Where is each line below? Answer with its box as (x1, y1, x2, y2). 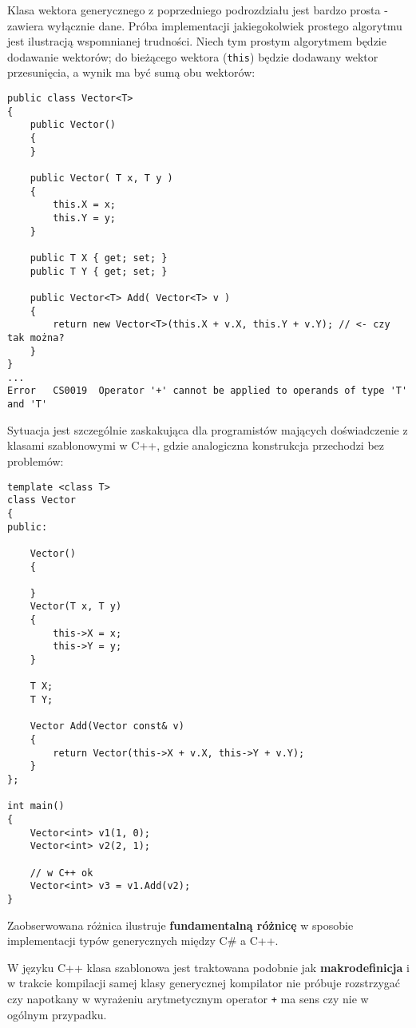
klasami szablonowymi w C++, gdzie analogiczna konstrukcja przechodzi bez (7, 437, 385, 454)
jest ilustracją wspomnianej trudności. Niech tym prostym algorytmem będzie (7, 33, 386, 50)
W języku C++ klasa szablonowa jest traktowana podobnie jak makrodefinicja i (7, 959, 410, 975)
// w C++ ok (30, 867, 93, 879)
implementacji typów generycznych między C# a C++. (7, 932, 279, 949)
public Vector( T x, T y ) (30, 172, 173, 184)
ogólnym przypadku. (7, 1006, 107, 1022)
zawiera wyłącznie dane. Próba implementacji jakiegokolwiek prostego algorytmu (7, 17, 402, 34)
